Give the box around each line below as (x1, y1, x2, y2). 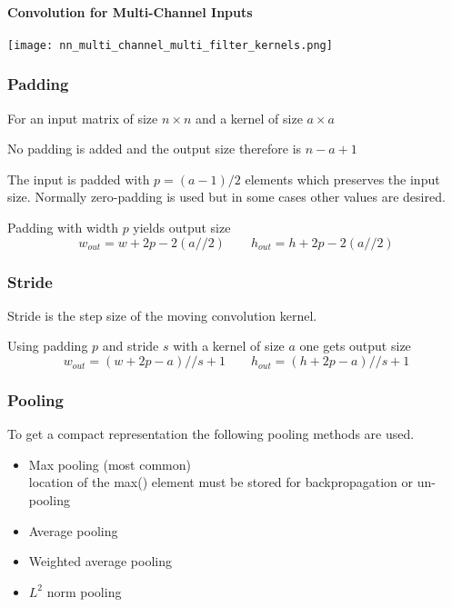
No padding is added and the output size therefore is (7, 139, 302, 158)
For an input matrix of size (7, 108, 158, 127)
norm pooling (46, 582, 122, 601)
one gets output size (299, 336, 411, 355)
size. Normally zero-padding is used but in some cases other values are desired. (7, 187, 446, 206)
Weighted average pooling (28, 552, 172, 571)
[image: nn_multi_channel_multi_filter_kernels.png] (7, 38, 333, 52)
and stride (102, 336, 159, 355)
